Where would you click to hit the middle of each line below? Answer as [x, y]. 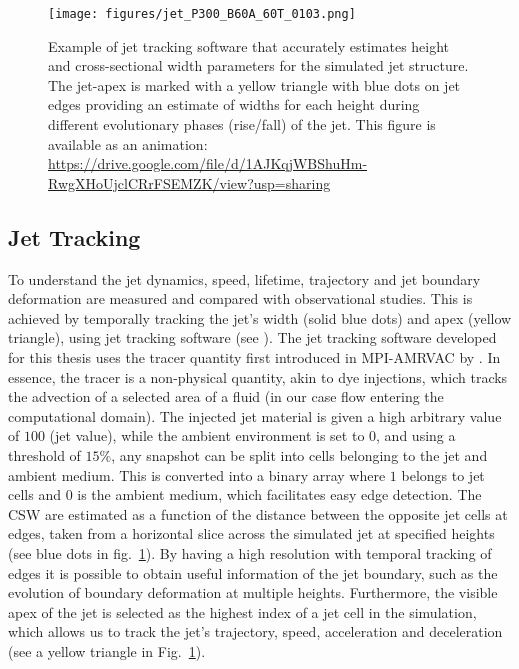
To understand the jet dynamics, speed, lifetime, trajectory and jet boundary [244, 278]
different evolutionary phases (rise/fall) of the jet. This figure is [242, 124]
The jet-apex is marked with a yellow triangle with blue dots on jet [254, 84]
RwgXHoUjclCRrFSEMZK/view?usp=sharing [189, 182]
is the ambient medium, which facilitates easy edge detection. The [279, 494]
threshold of [44, 454]
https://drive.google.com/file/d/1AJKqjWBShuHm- [208, 163]
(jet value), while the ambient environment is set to [207, 435]
